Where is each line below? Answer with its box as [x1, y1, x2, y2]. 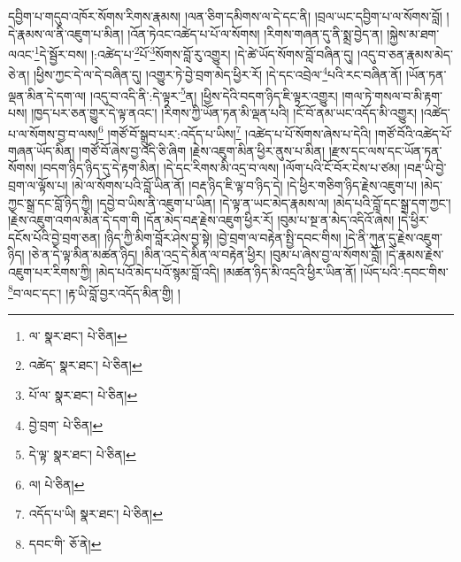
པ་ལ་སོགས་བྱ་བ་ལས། [8, 124, 98, 142]
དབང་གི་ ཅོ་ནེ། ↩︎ [28, 534, 102, 552]
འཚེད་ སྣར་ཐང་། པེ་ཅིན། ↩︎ [28, 356, 142, 374]
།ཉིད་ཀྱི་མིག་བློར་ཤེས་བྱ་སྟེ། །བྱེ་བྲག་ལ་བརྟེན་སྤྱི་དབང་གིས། [104, 227, 342, 246]
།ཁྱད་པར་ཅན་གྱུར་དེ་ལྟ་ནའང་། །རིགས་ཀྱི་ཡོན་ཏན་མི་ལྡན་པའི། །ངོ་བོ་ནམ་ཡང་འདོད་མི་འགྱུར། [31, 103, 418, 121]
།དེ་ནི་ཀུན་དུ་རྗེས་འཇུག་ [345, 227, 442, 246]
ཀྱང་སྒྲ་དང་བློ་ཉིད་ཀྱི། [8, 193, 93, 212]
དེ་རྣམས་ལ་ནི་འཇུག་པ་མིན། [8, 24, 124, 42]
